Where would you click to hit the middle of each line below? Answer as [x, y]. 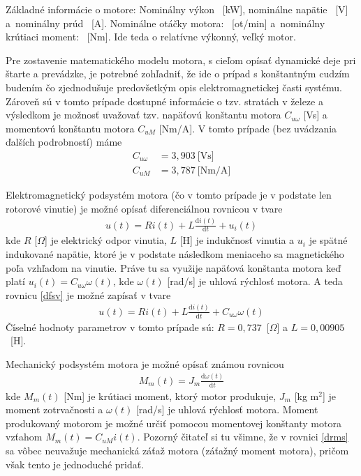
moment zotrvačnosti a [54, 409]
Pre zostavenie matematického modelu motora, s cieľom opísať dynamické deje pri [181, 60]
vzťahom [24, 437]
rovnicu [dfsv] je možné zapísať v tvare [88, 294]
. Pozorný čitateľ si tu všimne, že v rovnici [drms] [243, 437]
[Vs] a [315, 115]
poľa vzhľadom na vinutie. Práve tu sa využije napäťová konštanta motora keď [173, 267]
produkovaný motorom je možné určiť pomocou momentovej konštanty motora [174, 423]
